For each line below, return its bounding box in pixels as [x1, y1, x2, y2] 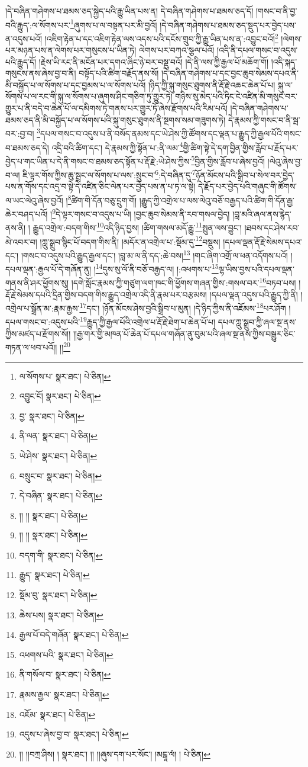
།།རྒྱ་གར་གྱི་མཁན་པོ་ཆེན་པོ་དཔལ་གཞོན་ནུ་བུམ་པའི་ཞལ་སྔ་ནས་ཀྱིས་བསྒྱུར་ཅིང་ [73, 327, 296, 339]
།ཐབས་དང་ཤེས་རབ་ [244, 222, 300, 233]
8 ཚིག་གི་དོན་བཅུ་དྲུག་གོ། [67, 192, 137, 206]
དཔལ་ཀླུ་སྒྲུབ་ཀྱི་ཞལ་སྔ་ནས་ [218, 316, 297, 328]
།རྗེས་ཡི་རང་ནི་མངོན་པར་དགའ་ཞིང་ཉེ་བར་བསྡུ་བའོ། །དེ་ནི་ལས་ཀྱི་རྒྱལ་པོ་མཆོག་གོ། [38, 55, 269, 68]
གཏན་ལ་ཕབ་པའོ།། [5, 341, 57, 353]
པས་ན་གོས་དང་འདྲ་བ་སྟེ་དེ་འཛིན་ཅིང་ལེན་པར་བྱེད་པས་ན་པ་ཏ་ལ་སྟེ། [5, 180, 196, 192]
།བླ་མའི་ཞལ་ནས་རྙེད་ [232, 207, 291, 220]
